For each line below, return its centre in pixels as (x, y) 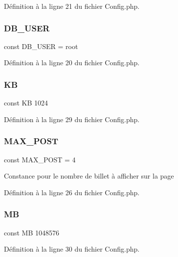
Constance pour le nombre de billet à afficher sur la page (89, 176)
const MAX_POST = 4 (40, 159)
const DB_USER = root (41, 46)
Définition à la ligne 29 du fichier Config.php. (72, 119)
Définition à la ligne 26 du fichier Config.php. (72, 192)
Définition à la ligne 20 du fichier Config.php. (72, 63)
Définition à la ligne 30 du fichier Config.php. (72, 249)
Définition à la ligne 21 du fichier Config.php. (72, 6)
